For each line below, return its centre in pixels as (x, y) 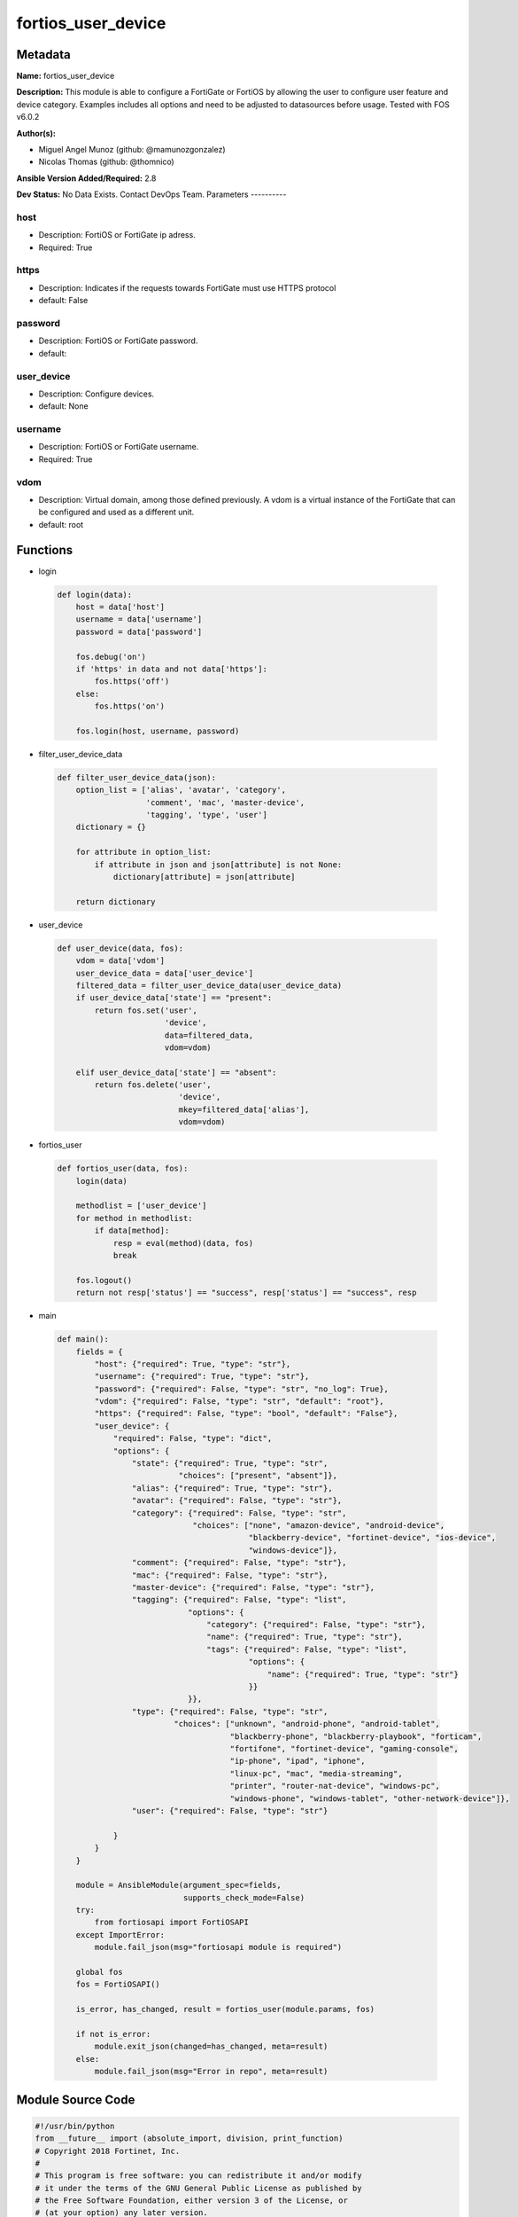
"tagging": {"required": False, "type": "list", (239, 1600)
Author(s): (36, 133)
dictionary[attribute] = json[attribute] (204, 877)
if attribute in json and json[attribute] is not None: (218, 864)
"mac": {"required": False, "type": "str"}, (230, 1575)
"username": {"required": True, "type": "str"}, (202, 1376)
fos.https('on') (130, 706)
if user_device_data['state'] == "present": (174, 998)
